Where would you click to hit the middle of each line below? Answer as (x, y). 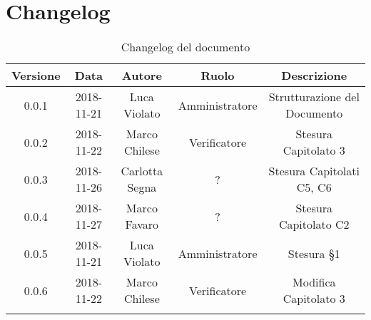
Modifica (314, 282)
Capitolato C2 (314, 224)
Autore (142, 76)
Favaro (142, 224)
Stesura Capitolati (314, 171)
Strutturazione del (314, 97)
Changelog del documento (185, 47)
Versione (36, 76)
